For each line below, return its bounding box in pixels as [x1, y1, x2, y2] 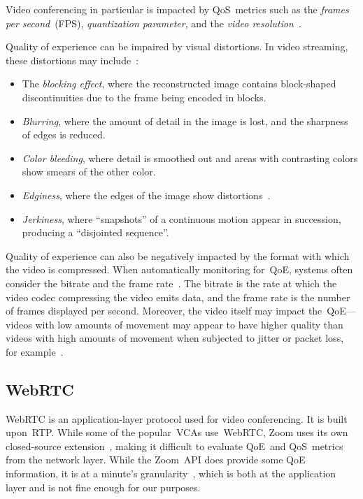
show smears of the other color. [22, 164, 156, 179]
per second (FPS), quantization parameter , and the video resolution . [6, 15, 301, 30]
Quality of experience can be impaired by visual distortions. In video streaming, [6, 39, 348, 54]
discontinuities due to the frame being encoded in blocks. [22, 89, 266, 104]
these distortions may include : [6, 52, 139, 67]
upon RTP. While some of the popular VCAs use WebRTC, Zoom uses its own [6, 425, 348, 440]
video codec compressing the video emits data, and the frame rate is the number [6, 289, 350, 304]
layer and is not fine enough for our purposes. [6, 479, 201, 494]
